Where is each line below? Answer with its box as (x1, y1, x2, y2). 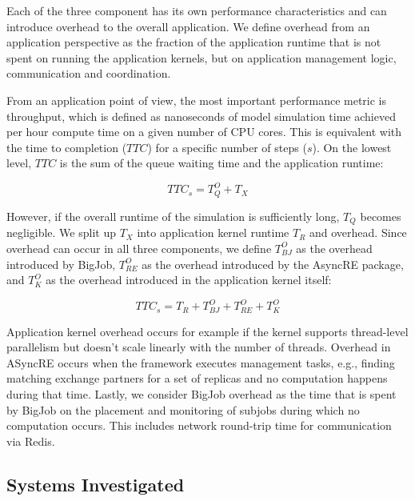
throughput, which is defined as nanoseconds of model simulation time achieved (6, 107, 396, 124)
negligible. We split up (6, 224, 116, 241)
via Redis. (6, 432, 55, 449)
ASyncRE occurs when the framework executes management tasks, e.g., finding (6, 354, 395, 371)
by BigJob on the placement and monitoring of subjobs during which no (6, 401, 360, 418)
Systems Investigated (6, 471, 185, 496)
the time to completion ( (6, 138, 127, 155)
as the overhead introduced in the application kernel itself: (46, 271, 332, 288)
